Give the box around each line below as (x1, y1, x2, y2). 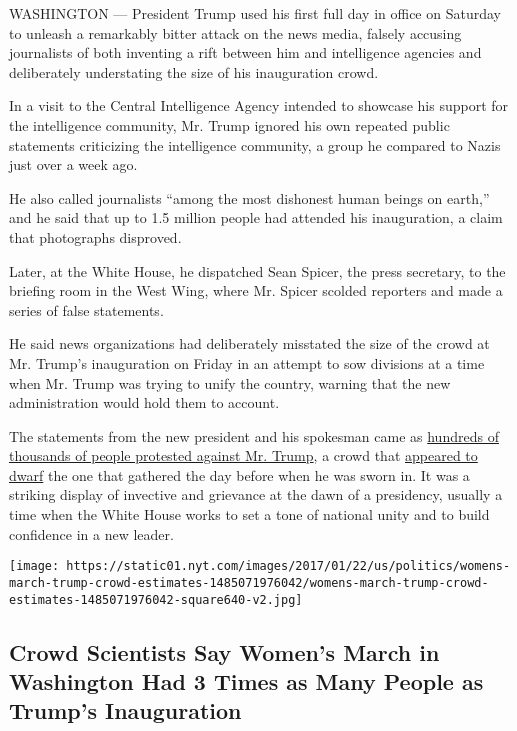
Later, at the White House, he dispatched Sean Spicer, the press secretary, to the (9, 260, 506, 281)
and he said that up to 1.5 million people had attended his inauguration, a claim (9, 207, 503, 228)
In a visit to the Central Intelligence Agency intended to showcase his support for (9, 95, 509, 116)
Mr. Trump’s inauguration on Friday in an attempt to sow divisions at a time (9, 352, 485, 373)
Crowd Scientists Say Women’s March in (9, 636, 440, 667)
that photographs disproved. (9, 226, 182, 247)
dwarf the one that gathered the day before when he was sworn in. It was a (9, 464, 470, 485)
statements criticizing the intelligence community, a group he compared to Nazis (9, 134, 501, 155)
